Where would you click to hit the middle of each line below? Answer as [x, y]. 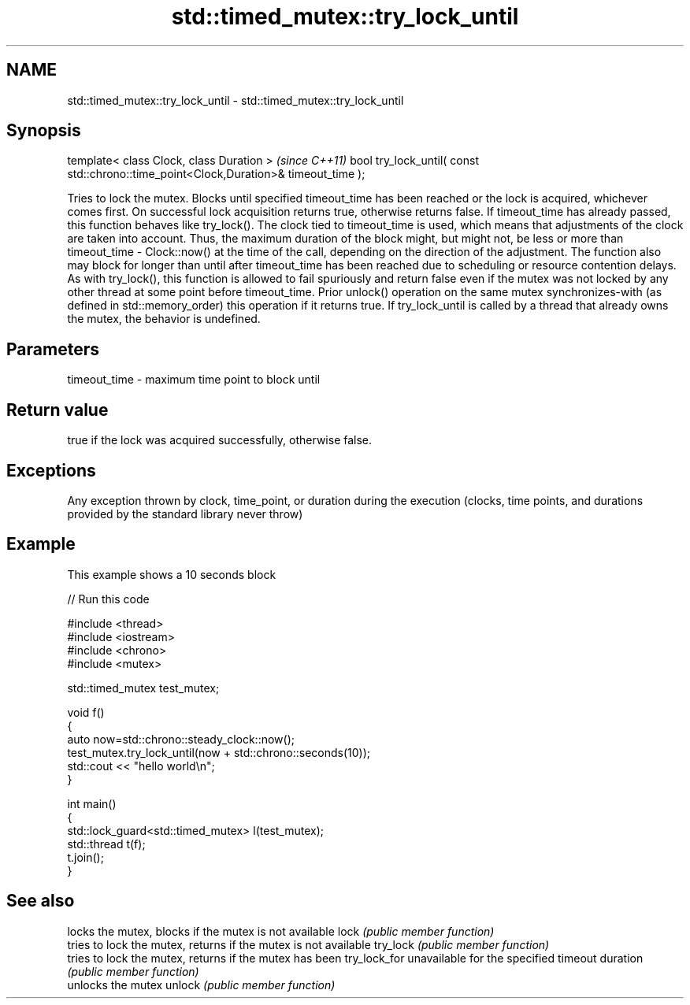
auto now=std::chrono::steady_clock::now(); [181, 739]
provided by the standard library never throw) [185, 514]
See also [41, 901]
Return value [57, 410]
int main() [92, 803]
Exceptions [51, 470]
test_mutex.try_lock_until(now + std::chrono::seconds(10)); [219, 752]
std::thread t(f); [106, 844]
